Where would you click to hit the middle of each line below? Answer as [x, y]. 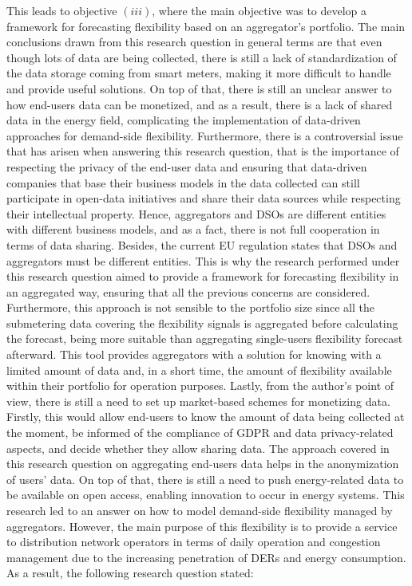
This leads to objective [62, 10]
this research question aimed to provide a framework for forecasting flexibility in [203, 276]
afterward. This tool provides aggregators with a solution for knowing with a [194, 354]
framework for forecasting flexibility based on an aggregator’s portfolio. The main [206, 26]
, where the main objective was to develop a [259, 10]
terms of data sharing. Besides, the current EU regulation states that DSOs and [202, 244]
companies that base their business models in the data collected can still [183, 182]
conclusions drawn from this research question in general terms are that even [194, 42]
